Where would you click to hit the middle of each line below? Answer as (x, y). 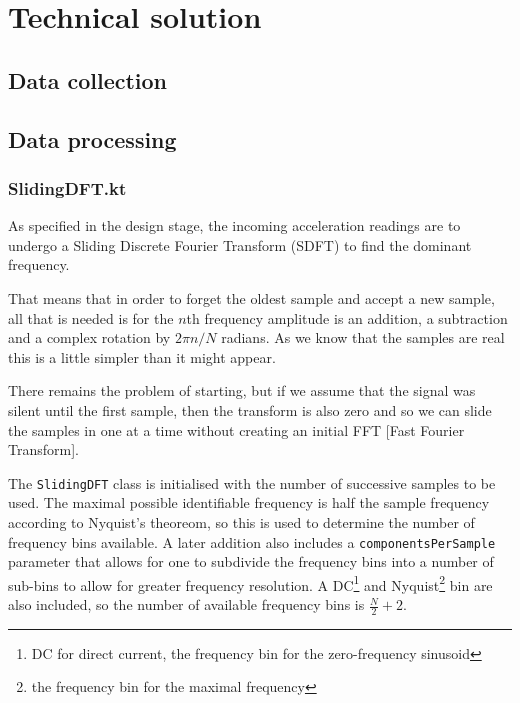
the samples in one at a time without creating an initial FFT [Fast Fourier (236, 429)
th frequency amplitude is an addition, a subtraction (347, 317)
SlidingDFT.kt (67, 187)
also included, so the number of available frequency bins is (186, 604)
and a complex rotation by (89, 337)
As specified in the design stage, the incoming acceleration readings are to (234, 225)
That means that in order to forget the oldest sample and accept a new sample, (251, 297)
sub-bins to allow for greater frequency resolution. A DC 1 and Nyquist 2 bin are (250, 583)
